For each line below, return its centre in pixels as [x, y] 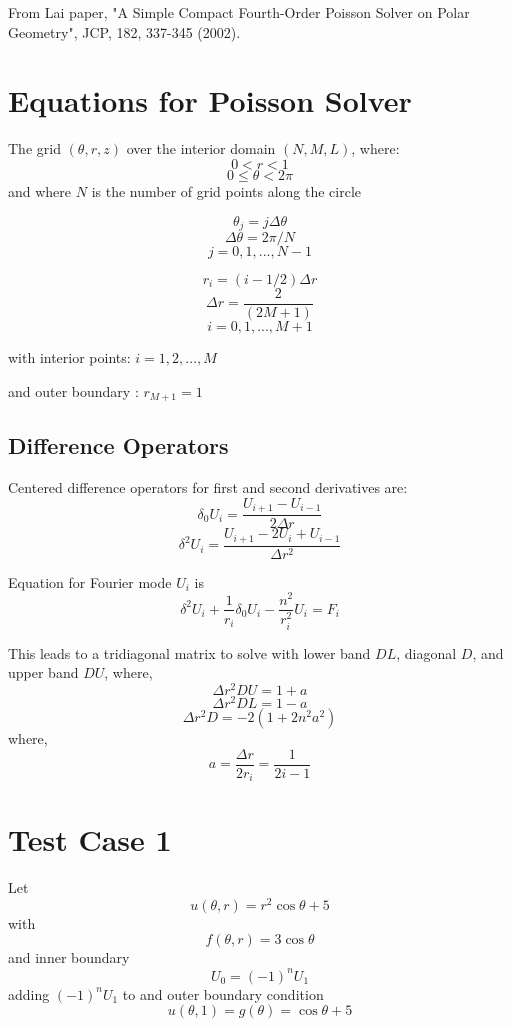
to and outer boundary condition [223, 993]
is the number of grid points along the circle [226, 190]
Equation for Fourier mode [90, 581]
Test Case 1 [90, 839]
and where [40, 190]
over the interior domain [201, 148]
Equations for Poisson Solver [210, 100]
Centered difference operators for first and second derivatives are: [208, 487]
